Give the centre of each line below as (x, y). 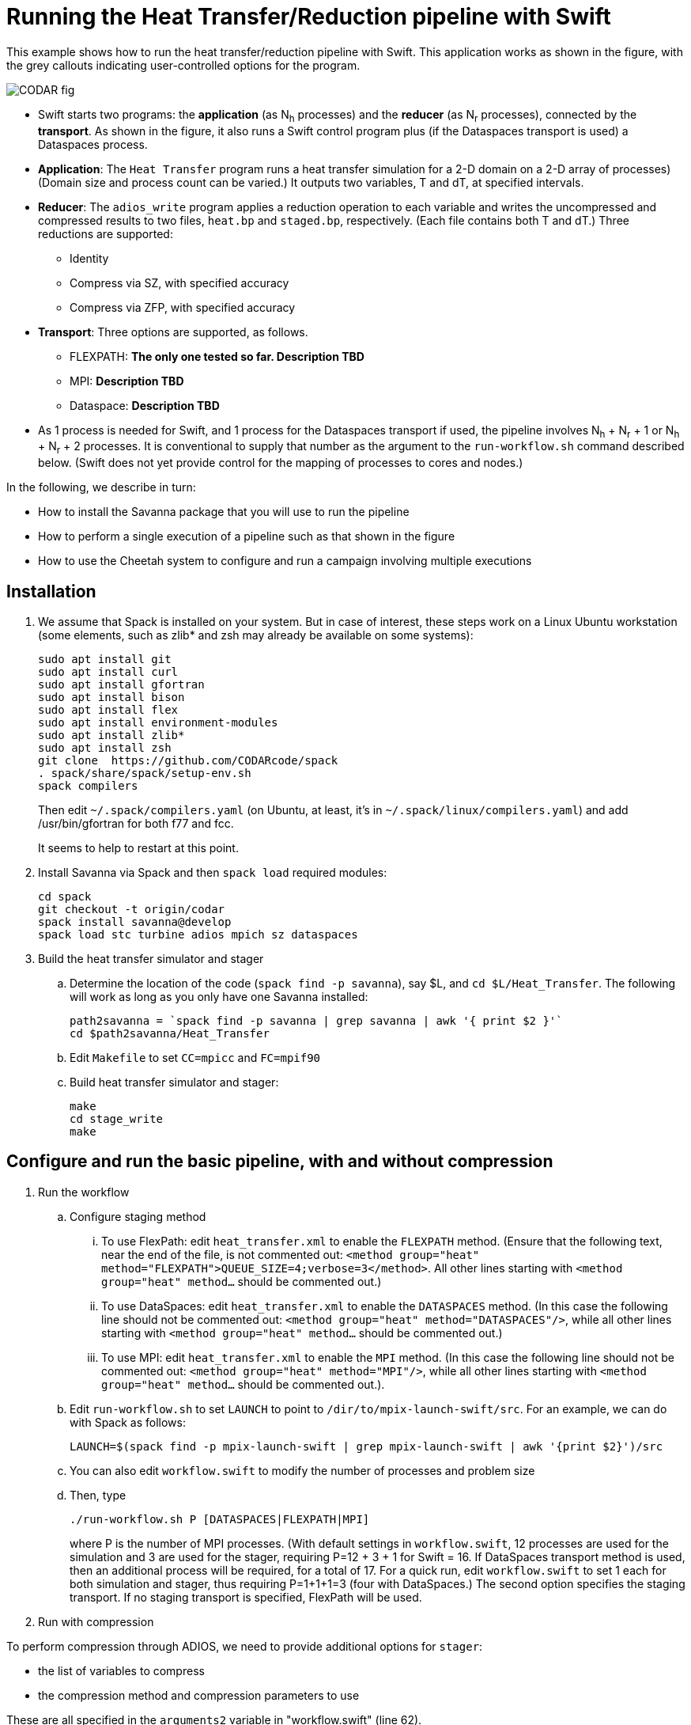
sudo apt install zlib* (111, 735)
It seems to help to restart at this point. (138, 847)
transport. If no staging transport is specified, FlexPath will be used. (246, 1597)
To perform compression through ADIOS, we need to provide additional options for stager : (245, 1646)
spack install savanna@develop (135, 921)
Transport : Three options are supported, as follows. (173, 332)
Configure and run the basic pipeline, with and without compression (280, 1162)
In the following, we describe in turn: (101, 487)
